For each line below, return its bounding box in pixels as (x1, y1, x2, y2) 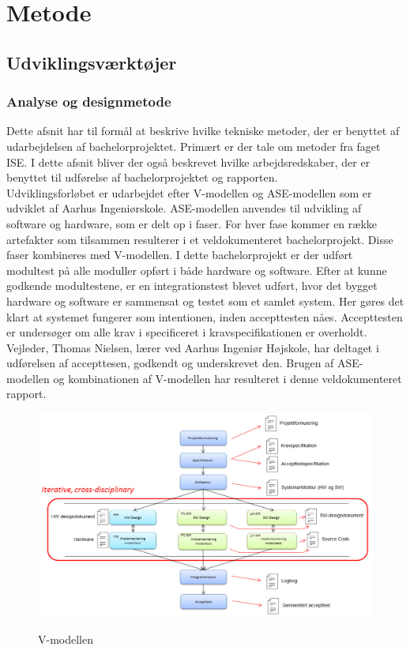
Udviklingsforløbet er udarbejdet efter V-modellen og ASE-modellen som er (6, 184, 372, 201)
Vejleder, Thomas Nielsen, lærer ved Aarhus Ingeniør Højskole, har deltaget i (6, 339, 379, 355)
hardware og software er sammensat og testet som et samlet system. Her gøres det (6, 292, 404, 309)
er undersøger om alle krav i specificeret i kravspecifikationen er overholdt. (6, 324, 367, 340)
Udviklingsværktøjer (6, 50, 177, 74)
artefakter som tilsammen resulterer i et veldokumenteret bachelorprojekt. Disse (6, 231, 393, 247)
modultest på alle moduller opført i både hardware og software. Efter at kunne (6, 261, 387, 278)
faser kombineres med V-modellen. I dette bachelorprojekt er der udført (6, 246, 353, 263)
